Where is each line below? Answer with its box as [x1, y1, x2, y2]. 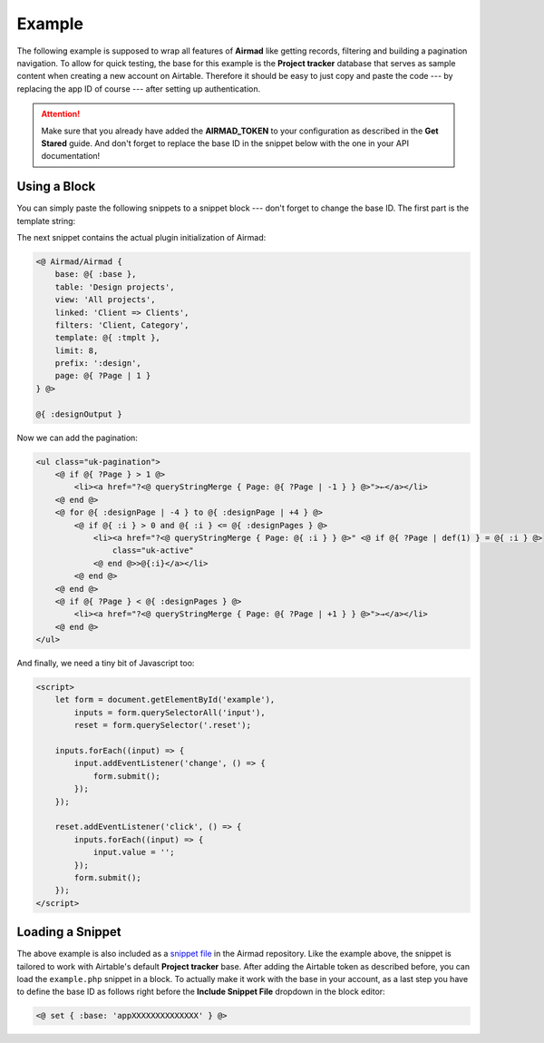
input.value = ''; [92, 847, 176, 858]
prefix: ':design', [54, 359, 142, 369]
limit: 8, [54, 345, 99, 356]
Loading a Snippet [16, 924, 121, 940]
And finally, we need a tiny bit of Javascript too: [16, 658, 195, 669]
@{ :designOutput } [35, 408, 122, 419]
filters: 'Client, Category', [54, 320, 189, 330]
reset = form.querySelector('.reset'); [73, 720, 251, 731]
